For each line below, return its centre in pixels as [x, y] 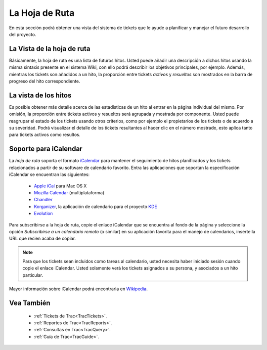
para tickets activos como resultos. [45, 135]
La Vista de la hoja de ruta [50, 49]
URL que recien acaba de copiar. [43, 239]
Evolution [43, 214]
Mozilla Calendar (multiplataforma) [69, 192]
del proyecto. [23, 34]
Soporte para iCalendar [46, 149]
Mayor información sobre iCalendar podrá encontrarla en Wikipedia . [78, 289]
